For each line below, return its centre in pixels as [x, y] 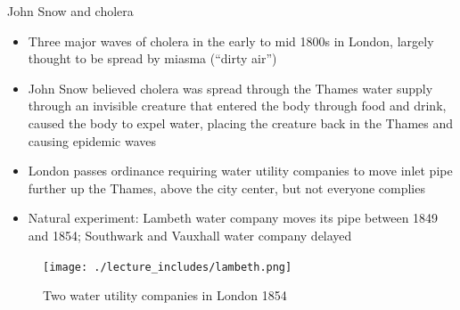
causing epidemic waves [92, 140]
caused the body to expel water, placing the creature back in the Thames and [241, 122]
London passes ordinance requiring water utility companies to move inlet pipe [240, 171]
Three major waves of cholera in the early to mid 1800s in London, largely [231, 41]
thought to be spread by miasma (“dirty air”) [152, 58]
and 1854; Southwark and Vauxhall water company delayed [190, 235]
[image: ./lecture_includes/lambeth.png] [168, 267]
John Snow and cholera [70, 11]
